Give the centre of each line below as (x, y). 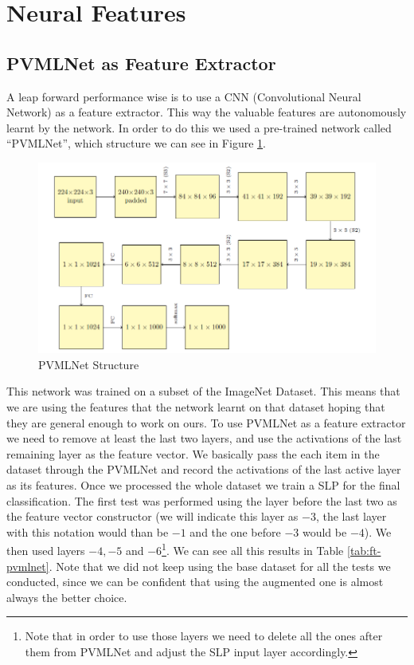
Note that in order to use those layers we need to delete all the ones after (204, 636)
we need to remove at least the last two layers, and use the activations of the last (204, 438)
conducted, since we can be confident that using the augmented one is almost (195, 582)
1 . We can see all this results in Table (253, 549)
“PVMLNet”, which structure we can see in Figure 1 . (136, 143)
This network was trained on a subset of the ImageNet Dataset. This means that (203, 391)
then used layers (46, 550)
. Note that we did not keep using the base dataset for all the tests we (220, 566)
